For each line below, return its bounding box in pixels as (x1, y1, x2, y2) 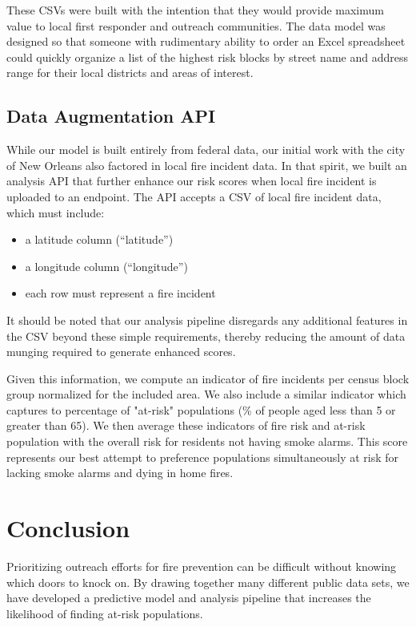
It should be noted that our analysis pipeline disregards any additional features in (6, 311, 408, 328)
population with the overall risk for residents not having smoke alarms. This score (6, 433, 408, 450)
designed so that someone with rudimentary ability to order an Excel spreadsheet (6, 33, 406, 50)
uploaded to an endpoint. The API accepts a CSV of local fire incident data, (6, 188, 382, 204)
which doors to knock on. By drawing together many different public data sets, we (6, 573, 410, 590)
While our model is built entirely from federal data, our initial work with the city (6, 141, 406, 158)
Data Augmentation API (6, 103, 216, 128)
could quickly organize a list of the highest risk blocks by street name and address (6, 48, 408, 65)
